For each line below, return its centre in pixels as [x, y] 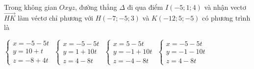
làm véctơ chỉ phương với [55, 17]
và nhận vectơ [225, 7]
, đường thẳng [96, 7]
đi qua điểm [145, 7]
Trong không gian [31, 7]
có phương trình [226, 17]
